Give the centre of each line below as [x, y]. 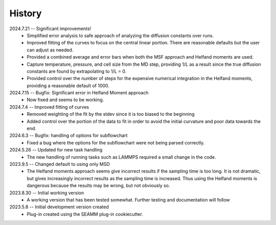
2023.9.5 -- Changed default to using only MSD [60, 164]
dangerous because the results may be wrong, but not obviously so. [98, 186]
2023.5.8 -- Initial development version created [59, 207]
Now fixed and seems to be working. [65, 100]
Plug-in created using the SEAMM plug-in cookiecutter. [85, 214]
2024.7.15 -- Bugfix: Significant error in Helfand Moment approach [79, 93]
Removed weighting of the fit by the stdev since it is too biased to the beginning [111, 114]
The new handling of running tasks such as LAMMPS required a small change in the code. [122, 157]
